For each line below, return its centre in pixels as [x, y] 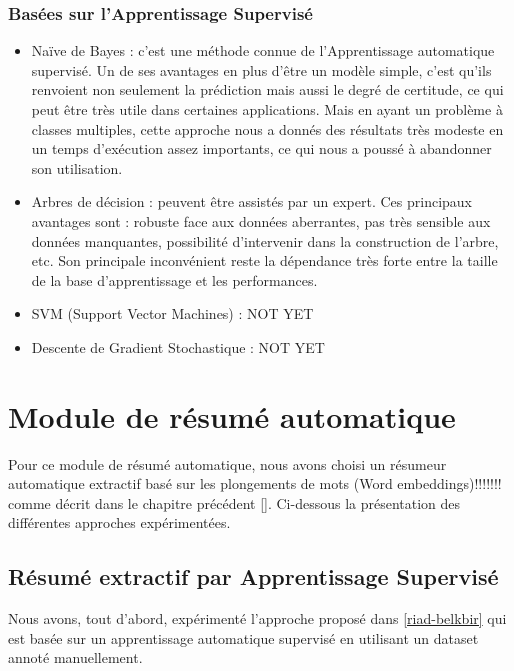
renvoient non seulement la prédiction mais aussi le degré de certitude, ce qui [267, 89]
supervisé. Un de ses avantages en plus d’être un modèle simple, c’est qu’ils [261, 69]
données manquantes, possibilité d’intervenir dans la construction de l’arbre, [265, 240]
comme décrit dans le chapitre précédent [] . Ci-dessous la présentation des [234, 502]
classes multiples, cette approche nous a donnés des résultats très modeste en [267, 128]
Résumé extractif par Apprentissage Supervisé [253, 576]
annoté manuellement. [75, 657]
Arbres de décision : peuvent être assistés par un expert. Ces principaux [252, 201]
